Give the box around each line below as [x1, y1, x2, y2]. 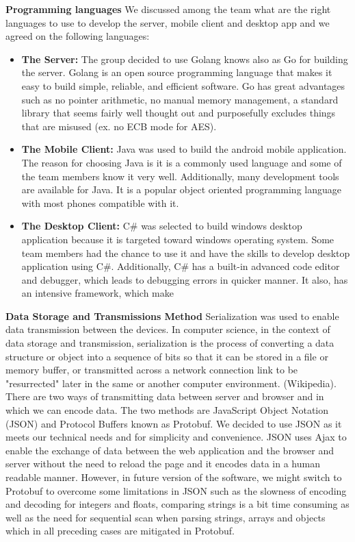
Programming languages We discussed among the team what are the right [5, 2, 331, 16]
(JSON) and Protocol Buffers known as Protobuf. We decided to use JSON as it [5, 416, 342, 430]
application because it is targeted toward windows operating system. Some [21, 232, 334, 246]
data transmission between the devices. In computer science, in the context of [5, 322, 330, 336]
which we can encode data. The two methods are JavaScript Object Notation [5, 403, 329, 417]
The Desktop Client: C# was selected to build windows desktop [21, 219, 302, 233]
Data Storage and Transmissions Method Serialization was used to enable [5, 308, 339, 323]
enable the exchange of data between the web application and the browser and [5, 443, 334, 457]
